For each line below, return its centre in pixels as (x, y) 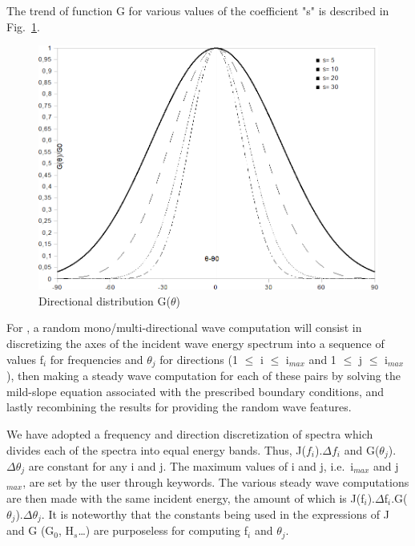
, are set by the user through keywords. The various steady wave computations (216, 482)
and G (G (30, 530)
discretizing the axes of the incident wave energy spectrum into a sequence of (195, 344)
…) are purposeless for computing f (163, 530)
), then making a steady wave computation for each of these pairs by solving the (203, 376)
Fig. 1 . (23, 26)
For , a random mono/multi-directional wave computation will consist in (184, 328)
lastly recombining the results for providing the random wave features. (179, 407)
